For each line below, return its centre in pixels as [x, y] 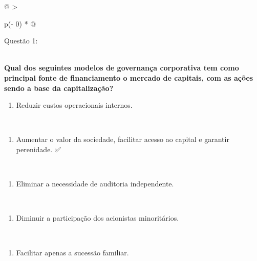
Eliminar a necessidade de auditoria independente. [95, 184]
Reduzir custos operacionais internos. [74, 105]
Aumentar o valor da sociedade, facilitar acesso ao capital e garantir [123, 139]
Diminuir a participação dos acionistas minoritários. [98, 218]
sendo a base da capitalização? [59, 88]
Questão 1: [21, 41]
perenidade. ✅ [38, 149]
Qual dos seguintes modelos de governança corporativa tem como [122, 68]
